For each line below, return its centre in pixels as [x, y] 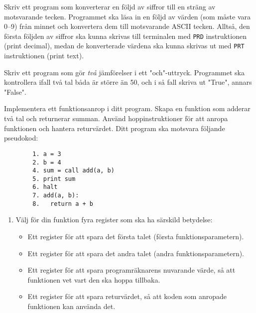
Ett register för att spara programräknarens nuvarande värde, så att [131, 270]
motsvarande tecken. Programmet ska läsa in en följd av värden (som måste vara [127, 16]
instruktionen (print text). [44, 56]
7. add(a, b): [56, 196]
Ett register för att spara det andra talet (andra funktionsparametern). [136, 253]
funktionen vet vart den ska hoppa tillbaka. [94, 279]
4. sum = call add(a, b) [73, 171]
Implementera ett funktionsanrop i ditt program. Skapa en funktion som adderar [127, 108]
